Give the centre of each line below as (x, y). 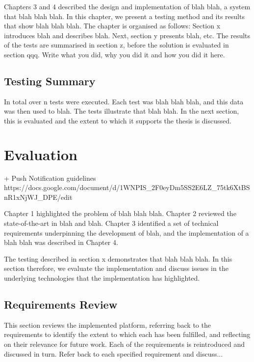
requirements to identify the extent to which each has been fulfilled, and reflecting (127, 334)
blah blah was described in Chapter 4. (61, 242)
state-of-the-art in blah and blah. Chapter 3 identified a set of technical (111, 223)
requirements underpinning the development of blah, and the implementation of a (127, 232)
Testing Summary (50, 81)
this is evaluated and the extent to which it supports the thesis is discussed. (118, 120)
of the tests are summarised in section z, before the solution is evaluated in (116, 45)
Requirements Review (61, 304)
